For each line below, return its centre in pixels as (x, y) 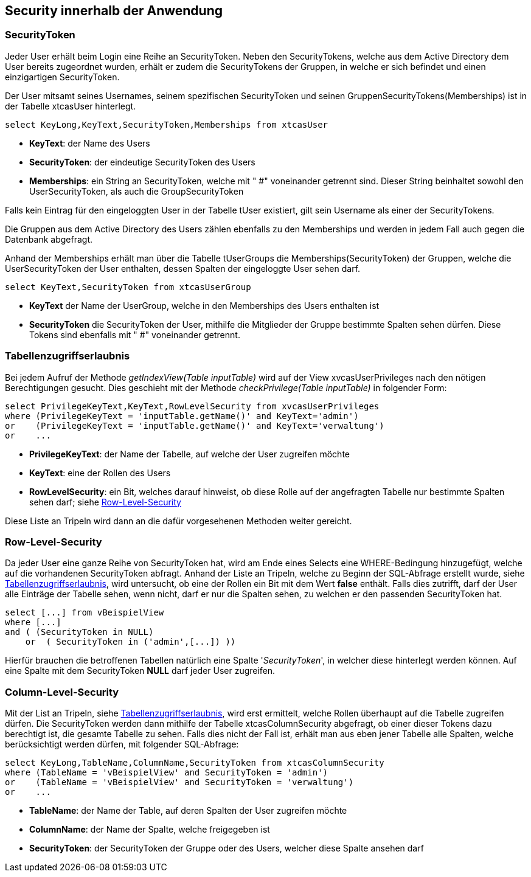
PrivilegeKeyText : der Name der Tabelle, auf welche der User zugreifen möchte (189, 454)
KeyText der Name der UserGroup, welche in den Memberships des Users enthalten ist (204, 305)
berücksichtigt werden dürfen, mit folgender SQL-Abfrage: (122, 744)
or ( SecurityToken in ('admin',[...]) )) (130, 642)
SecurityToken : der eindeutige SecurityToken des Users (142, 162)
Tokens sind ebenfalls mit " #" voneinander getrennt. (135, 335)
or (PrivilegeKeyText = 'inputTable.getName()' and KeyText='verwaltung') (195, 425)
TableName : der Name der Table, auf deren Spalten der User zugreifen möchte (188, 811)
